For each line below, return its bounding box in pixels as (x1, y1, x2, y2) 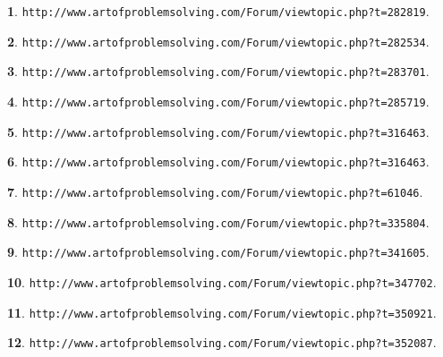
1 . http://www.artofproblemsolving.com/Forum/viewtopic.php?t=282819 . (7, 2, 430, 20)
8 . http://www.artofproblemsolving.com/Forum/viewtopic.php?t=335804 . (7, 212, 430, 231)
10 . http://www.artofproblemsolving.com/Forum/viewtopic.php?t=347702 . (7, 272, 437, 291)
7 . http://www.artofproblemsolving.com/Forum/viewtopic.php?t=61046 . (7, 182, 423, 200)
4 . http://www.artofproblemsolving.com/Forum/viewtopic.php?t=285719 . (7, 91, 430, 110)
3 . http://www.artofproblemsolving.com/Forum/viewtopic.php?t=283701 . (7, 62, 430, 81)
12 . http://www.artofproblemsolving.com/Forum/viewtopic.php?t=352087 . (7, 333, 437, 352)
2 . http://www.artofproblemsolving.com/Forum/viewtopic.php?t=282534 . (7, 31, 430, 50)
